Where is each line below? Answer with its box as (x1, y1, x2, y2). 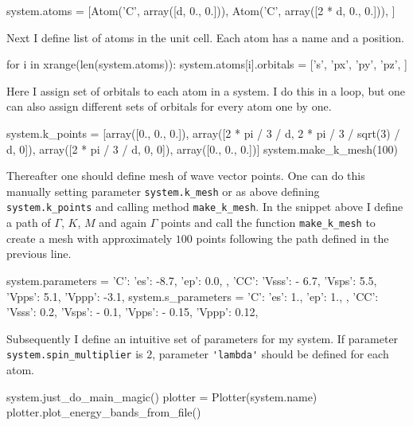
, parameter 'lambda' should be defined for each (152, 346, 389, 362)
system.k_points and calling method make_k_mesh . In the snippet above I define (6, 198, 403, 215)
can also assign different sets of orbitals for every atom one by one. (6, 98, 332, 115)
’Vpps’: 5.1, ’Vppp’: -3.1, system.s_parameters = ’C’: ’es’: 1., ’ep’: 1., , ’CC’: (6, 287, 379, 304)
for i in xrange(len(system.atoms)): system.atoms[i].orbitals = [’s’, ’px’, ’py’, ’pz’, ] (6, 56, 407, 72)
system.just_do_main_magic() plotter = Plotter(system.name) (6, 388, 318, 405)
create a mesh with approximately (6, 229, 173, 246)
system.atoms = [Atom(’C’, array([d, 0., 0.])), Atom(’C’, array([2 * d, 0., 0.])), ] (6, 2, 395, 18)
